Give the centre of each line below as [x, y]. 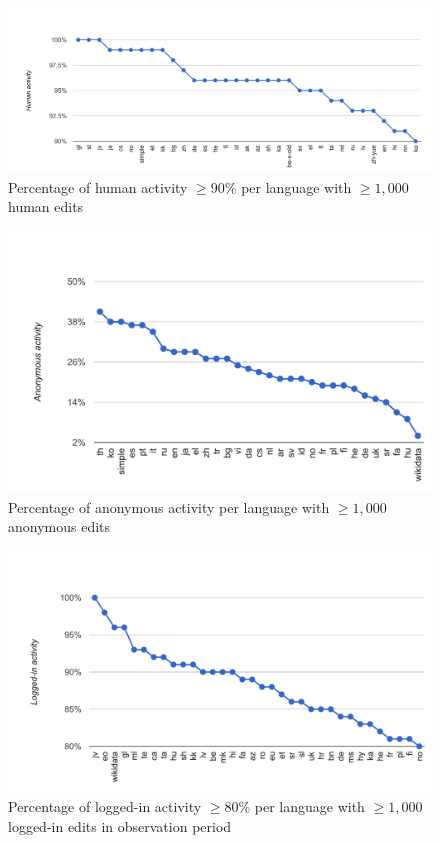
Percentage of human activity [98, 186]
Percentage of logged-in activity [105, 806]
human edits [46, 206]
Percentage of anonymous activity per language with [169, 506]
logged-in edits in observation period [120, 825]
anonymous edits [59, 526]
